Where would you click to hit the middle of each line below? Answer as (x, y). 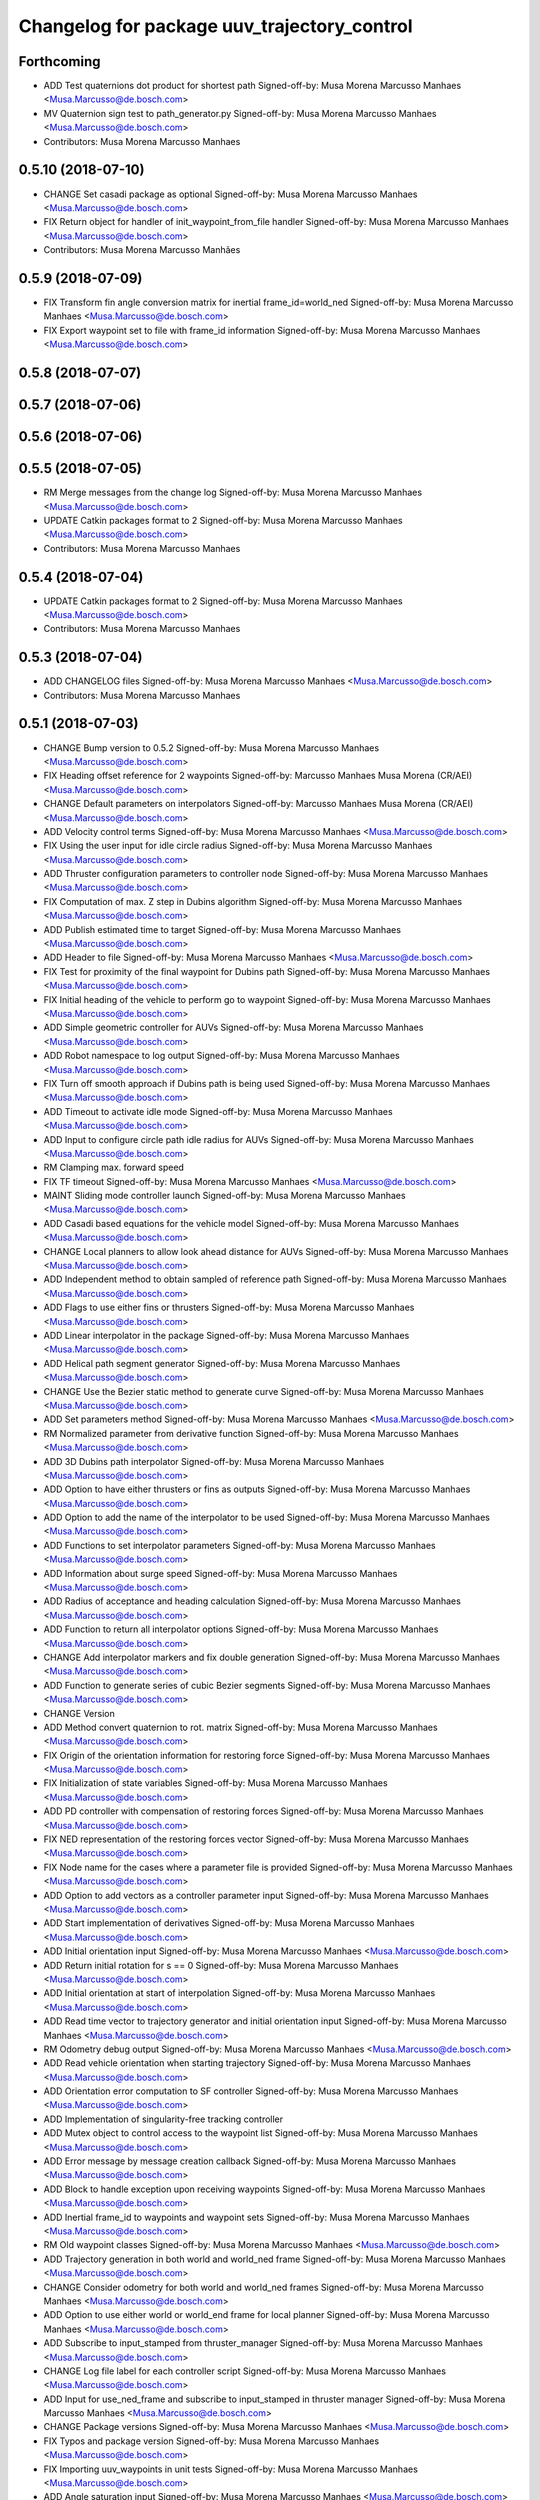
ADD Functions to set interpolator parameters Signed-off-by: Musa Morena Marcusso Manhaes (239, 1545)
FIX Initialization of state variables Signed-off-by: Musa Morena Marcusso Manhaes (216, 1783)
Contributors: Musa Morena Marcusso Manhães (142, 250)
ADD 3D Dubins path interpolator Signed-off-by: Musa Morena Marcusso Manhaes (214, 1461)
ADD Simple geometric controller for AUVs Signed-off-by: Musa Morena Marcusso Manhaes (233, 1027)
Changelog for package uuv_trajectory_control (215, 26)
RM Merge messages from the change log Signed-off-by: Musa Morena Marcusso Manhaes (233, 492)
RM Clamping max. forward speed (114, 1167)
